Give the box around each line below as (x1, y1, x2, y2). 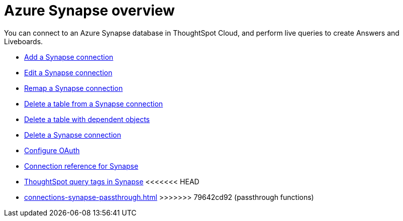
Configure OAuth (24, 146, 80, 155)
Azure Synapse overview (4, 2, 175, 19)
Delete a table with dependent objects (24, 115, 150, 124)
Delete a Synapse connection (24, 130, 121, 139)
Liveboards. (4, 37, 43, 46)
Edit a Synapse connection (24, 68, 113, 77)
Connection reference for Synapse (24, 161, 139, 170)
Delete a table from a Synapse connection (24, 99, 163, 108)
